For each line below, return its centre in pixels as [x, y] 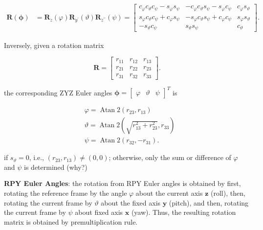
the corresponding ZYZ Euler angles [58, 92]
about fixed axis [99, 212]
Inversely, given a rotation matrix [54, 45]
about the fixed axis [131, 202]
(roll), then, [228, 193]
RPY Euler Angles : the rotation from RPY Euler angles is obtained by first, [122, 183]
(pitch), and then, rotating [209, 202]
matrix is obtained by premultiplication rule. [71, 221]
